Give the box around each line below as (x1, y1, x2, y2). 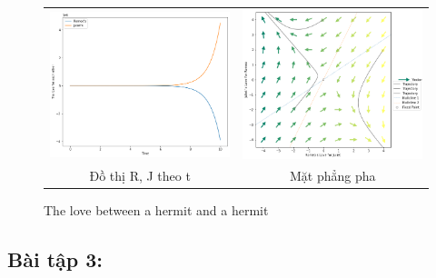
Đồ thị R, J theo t (89, 166, 191, 185)
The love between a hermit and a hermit (44, 201, 269, 220)
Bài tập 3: (7, 245, 104, 273)
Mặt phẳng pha (289, 166, 376, 185)
